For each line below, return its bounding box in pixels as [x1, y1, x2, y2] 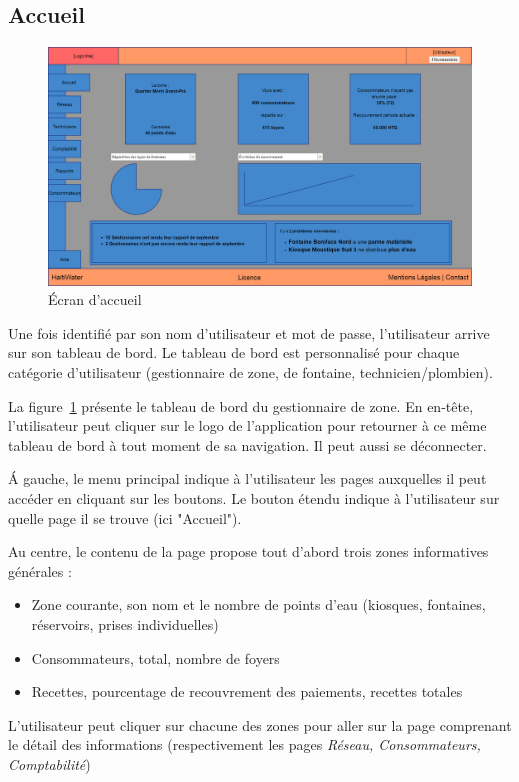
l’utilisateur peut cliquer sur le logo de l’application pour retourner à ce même [8, 415, 487, 436]
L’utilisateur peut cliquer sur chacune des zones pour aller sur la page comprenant [8, 714, 512, 735]
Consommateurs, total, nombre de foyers [31, 647, 280, 668]
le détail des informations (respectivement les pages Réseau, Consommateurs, [8, 734, 481, 755]
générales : [8, 560, 72, 581]
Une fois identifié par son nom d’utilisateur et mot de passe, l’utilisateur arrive [8, 322, 490, 343]
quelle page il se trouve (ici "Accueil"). [8, 507, 242, 528]
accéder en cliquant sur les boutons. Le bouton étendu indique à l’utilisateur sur [8, 488, 500, 509]
